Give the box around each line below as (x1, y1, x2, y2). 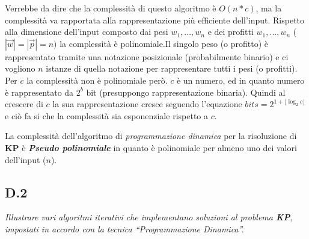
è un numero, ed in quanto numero (176, 73, 305, 86)
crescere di (5, 98, 43, 110)
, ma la (255, 2, 282, 14)
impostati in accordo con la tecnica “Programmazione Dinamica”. (5, 222, 244, 235)
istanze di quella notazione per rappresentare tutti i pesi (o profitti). (46, 62, 298, 75)
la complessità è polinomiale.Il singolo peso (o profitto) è (60, 37, 269, 49)
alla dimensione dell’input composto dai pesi (5, 25, 168, 38)
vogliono (5, 62, 35, 75)
